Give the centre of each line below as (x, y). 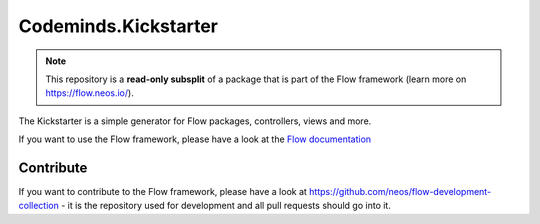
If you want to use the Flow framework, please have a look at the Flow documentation (195, 139)
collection (38, 206)
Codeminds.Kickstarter (118, 26)
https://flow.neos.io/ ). (89, 93)
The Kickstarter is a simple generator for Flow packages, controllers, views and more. (195, 121)
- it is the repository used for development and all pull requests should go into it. (226, 206)
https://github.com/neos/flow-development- (400, 192)
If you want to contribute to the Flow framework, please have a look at (162, 192)
